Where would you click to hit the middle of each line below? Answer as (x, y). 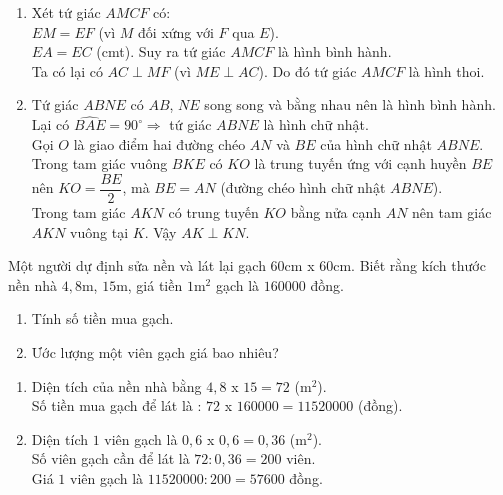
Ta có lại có (67, 70)
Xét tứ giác (66, 12)
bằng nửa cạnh (335, 212)
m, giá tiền (149, 284)
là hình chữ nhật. (316, 124)
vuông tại (99, 231)
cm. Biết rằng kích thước (409, 265)
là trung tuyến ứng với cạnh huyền (360, 163)
